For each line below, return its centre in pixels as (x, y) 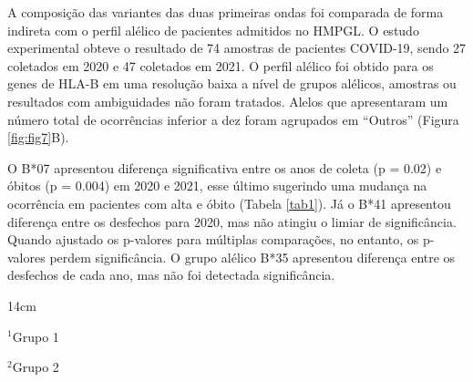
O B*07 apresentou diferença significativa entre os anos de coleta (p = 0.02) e (225, 167)
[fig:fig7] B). (38, 137)
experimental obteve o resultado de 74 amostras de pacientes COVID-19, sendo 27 (237, 48)
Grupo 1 (36, 336)
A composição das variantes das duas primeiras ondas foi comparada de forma (226, 12)
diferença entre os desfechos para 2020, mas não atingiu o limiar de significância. (232, 221)
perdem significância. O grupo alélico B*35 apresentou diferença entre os (252, 257)
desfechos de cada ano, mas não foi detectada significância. (171, 275)
